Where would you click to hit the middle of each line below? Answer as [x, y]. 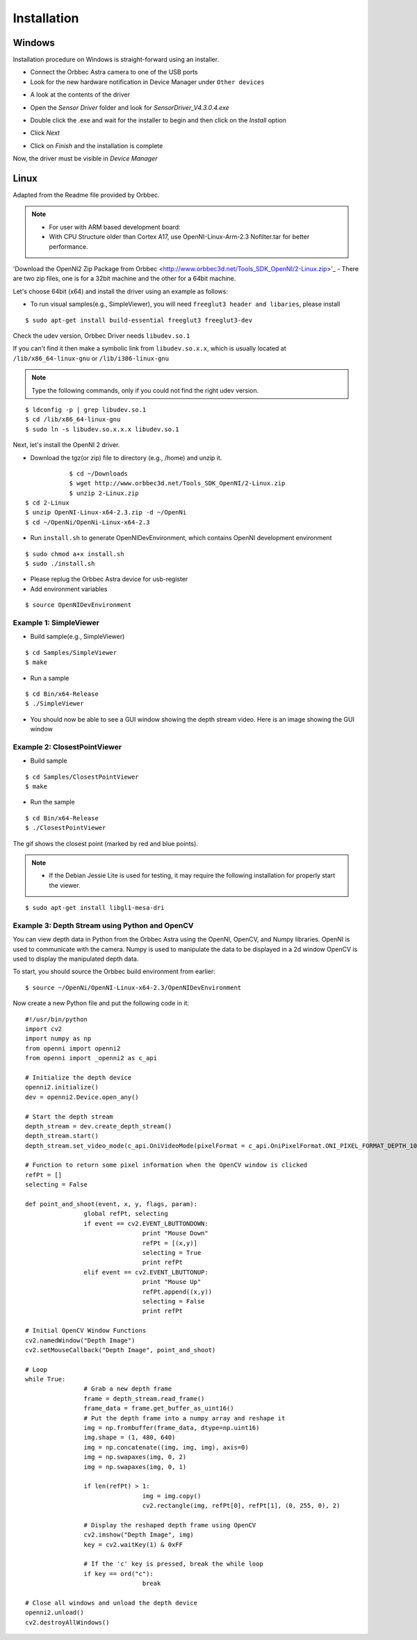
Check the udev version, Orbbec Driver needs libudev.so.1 [101, 336]
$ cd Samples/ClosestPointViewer [82, 777]
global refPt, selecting [126, 1214]
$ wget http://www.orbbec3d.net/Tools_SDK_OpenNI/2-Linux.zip [177, 484]
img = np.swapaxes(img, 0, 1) [135, 1467]
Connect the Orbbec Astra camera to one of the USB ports [114, 72]
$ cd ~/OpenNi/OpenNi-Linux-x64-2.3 [88, 522]
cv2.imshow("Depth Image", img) [139, 1535]
